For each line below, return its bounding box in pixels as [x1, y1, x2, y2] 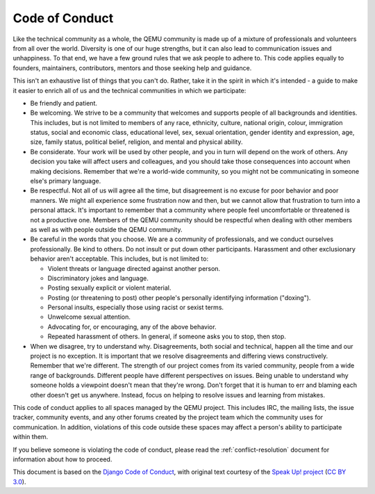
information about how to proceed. [12, 455, 112, 463]
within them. [12, 433, 49, 441]
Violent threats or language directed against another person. [47, 264, 221, 272]
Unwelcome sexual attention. [47, 313, 131, 321]
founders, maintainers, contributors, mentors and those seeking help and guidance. [12, 63, 252, 72]
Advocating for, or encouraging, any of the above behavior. [47, 322, 217, 331]
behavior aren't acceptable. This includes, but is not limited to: [30, 254, 208, 263]
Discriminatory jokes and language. [47, 274, 149, 282]
